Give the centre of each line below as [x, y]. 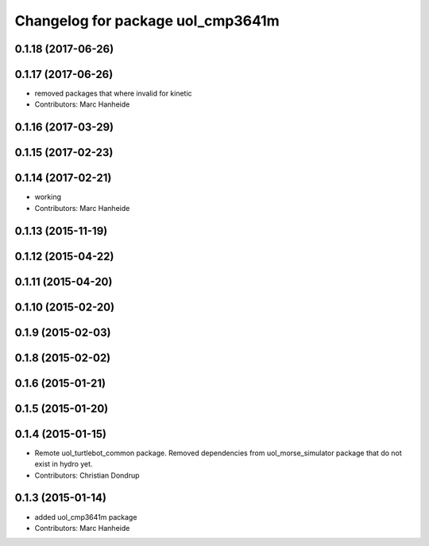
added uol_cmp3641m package [86, 517]
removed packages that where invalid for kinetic [113, 94]
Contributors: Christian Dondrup [87, 475]
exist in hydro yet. [64, 464]
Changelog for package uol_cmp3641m [147, 21]
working [48, 197]
